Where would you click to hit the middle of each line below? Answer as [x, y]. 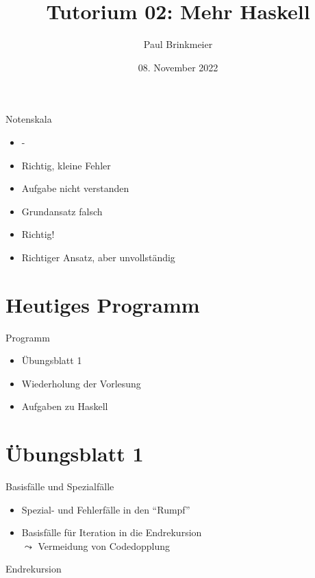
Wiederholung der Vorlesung [81, 383]
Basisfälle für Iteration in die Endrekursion [112, 532]
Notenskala [29, 119]
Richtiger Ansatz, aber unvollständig [98, 257]
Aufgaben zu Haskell [65, 406]
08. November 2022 [178, 67]
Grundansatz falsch [62, 211]
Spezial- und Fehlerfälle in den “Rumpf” [106, 509]
